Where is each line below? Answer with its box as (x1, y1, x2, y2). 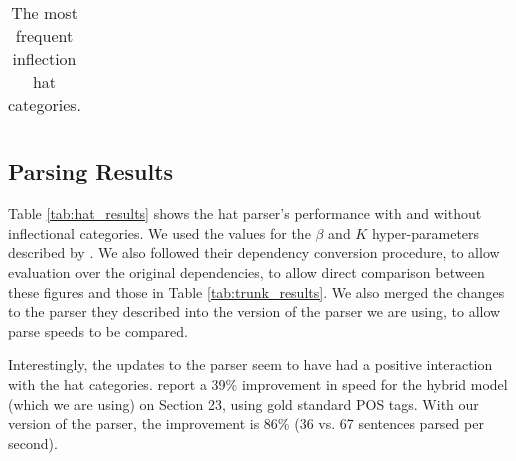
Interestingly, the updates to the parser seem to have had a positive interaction (8, 354, 493, 375)
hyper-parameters (371, 222, 480, 243)
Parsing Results (8, 156, 174, 187)
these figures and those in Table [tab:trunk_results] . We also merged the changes (8, 281, 505, 302)
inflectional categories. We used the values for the (8, 222, 311, 243)
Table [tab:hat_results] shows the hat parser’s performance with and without (8, 203, 482, 224)
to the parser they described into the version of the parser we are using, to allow (8, 301, 501, 322)
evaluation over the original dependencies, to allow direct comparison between (8, 261, 485, 282)
